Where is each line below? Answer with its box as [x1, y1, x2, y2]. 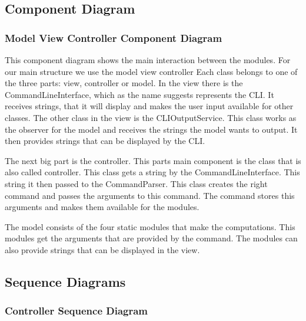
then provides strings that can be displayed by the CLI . [5, 135, 205, 147]
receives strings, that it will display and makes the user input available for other [5, 100, 294, 112]
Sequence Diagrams [5, 272, 126, 290]
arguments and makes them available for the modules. [5, 201, 199, 213]
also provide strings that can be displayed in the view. [5, 243, 200, 256]
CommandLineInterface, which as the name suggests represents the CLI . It [5, 88, 274, 100]
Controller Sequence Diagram [5, 303, 148, 318]
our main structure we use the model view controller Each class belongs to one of [5, 65, 298, 77]
